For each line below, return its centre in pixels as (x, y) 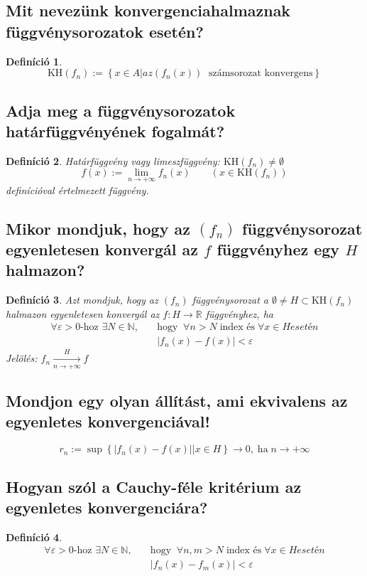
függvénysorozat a (230, 300)
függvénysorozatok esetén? (105, 31)
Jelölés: (22, 358)
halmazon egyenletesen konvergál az (83, 313)
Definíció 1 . (34, 61)
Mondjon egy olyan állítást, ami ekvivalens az (177, 400)
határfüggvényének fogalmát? (115, 130)
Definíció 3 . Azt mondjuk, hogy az (82, 300)
